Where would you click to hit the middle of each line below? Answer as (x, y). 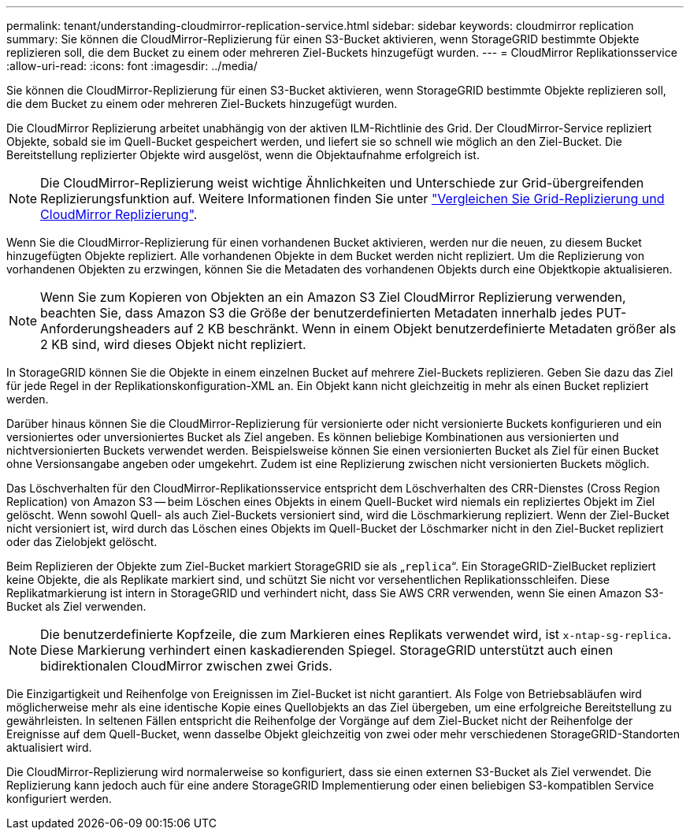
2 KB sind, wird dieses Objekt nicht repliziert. (173, 344)
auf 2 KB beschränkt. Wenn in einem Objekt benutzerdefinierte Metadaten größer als (425, 329)
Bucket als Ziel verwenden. (76, 606)
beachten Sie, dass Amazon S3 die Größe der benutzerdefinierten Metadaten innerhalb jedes (317, 313)
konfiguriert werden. (59, 799)
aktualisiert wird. (49, 747)
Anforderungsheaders (106, 329)
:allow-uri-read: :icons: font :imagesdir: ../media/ (132, 66)
